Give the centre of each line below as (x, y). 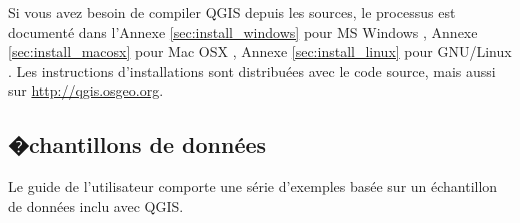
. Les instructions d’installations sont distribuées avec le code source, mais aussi (252, 70)
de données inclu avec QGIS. (96, 205)
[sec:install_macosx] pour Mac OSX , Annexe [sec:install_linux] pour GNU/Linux (260, 51)
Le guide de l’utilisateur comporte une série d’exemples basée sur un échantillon (253, 186)
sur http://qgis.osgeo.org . (86, 90)
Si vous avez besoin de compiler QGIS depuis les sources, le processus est (232, 12)
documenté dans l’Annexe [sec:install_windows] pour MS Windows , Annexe (243, 31)
